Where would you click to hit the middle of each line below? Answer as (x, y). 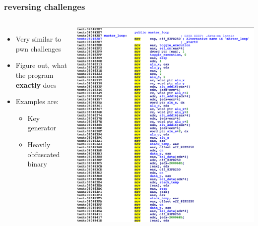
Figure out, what (41, 65)
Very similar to (38, 39)
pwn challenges (38, 48)
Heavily (39, 144)
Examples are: (37, 101)
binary (37, 164)
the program (34, 75)
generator (42, 128)
